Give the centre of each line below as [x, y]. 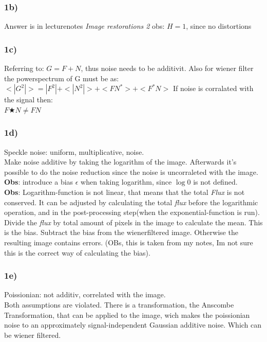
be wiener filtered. [33, 335]
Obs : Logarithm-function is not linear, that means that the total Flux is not [125, 192]
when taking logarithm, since [126, 182]
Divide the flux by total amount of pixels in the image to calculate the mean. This [133, 222]
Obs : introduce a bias [39, 182]
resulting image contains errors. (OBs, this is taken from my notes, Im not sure [129, 242]
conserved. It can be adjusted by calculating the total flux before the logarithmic [131, 202]
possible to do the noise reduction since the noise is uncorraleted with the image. [131, 172]
